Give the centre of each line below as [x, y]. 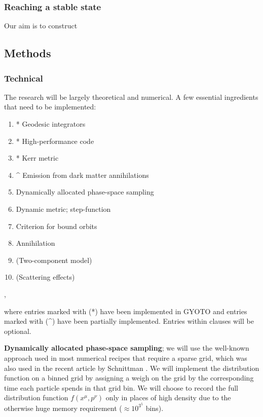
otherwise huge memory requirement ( [63, 408]
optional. [18, 331]
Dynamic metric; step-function [63, 208]
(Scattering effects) [45, 277]
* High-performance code [55, 141]
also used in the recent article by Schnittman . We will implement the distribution [132, 368]
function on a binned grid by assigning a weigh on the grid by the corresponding [129, 378]
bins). [155, 408]
